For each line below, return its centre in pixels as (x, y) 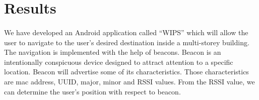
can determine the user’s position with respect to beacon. (92, 91)
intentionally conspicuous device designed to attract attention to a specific (119, 62)
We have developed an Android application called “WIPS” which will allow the (126, 32)
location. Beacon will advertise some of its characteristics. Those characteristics (126, 72)
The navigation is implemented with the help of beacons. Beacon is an (113, 52)
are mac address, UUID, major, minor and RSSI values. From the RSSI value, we (129, 81)
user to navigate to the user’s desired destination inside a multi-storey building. (127, 42)
